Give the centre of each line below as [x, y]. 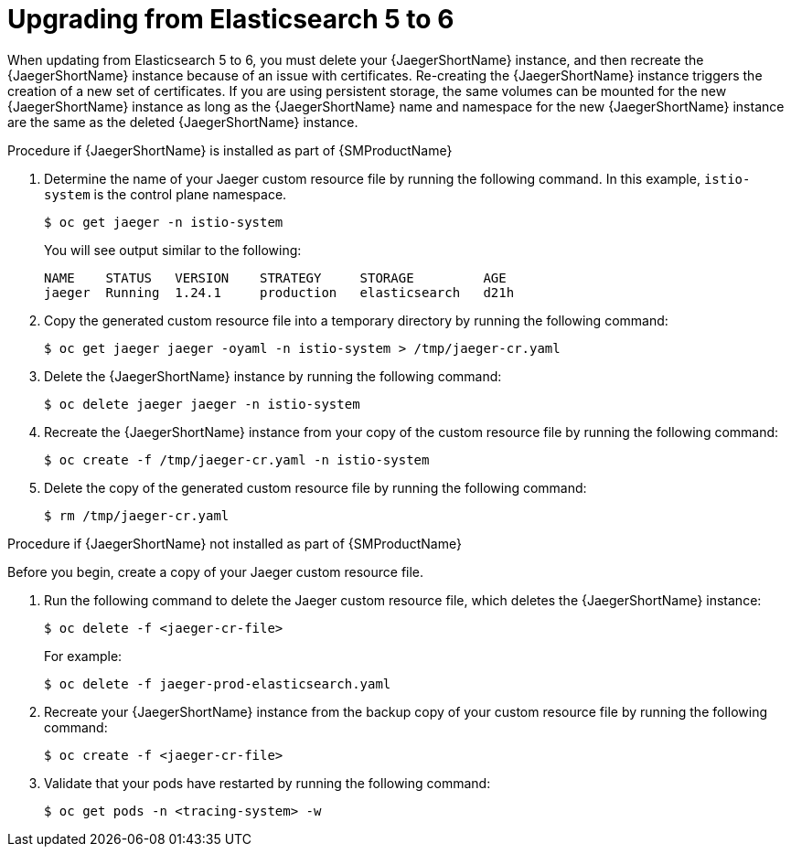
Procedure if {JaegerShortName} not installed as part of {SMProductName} [235, 543]
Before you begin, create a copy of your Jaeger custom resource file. [216, 571]
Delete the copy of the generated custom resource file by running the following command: [315, 487]
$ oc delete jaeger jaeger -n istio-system [202, 404]
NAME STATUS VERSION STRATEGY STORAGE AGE [275, 278]
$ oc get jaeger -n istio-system [164, 222]
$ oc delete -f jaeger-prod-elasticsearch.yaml [218, 683]
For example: [83, 656]
